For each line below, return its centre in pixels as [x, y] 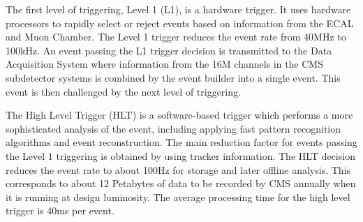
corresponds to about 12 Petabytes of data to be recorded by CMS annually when [181, 183]
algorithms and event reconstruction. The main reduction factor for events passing [181, 142]
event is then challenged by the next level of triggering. [123, 91]
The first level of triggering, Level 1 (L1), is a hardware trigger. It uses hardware [178, 9]
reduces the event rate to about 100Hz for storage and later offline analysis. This [178, 169]
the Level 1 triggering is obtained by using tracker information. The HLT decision [180, 155]
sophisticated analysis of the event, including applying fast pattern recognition [173, 128]
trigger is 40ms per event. [60, 210]
